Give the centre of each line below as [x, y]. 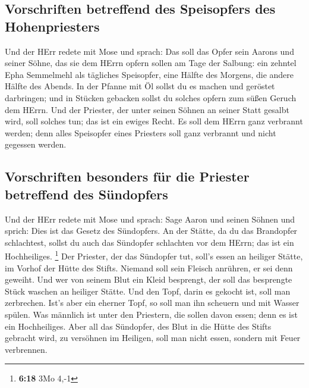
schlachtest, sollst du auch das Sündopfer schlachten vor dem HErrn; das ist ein [149, 242]
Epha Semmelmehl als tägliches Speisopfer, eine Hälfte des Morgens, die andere [149, 74]
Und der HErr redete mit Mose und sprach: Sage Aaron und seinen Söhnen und [150, 219]
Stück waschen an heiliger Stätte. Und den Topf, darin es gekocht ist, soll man [148, 291]
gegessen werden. [36, 144]
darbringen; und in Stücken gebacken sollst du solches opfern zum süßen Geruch [151, 97]
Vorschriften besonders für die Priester [127, 176]
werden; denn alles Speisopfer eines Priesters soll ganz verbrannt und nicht [141, 132]
